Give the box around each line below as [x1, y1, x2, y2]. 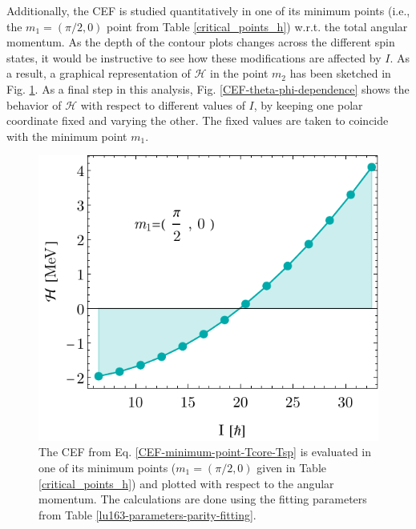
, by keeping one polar [253, 96, 363, 113]
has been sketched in [289, 65, 391, 82]
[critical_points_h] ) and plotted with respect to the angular [38, 475, 334, 491]
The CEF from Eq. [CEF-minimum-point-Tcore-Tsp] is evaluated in [38, 443, 371, 460]
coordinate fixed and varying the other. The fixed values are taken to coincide [6, 112, 389, 129]
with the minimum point [6, 127, 127, 144]
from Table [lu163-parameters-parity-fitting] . [38, 506, 256, 523]
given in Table [256, 459, 326, 475]
